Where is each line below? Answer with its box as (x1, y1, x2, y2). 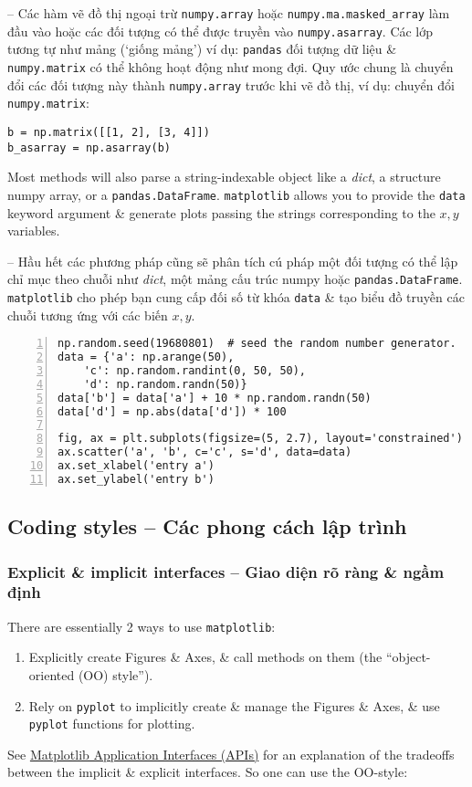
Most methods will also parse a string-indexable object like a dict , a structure (7, 167, 441, 186)
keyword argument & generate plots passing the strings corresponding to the (7, 203, 435, 222)
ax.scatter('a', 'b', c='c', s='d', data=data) (58, 446, 352, 459)
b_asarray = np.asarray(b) (7, 141, 171, 154)
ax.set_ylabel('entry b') (58, 472, 215, 486)
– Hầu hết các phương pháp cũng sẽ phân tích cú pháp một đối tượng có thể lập (7, 251, 458, 270)
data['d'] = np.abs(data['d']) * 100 (58, 404, 287, 418)
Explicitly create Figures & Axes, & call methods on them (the (28, 647, 383, 666)
